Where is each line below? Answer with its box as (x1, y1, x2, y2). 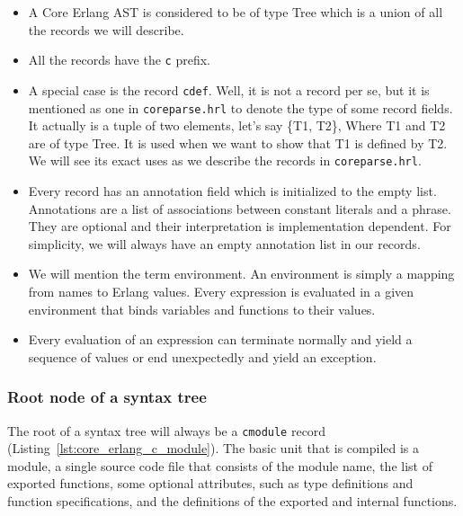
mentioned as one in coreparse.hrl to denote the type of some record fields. (28, 98, 453, 117)
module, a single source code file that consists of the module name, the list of (7, 456, 432, 475)
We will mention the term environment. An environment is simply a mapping (28, 264, 455, 283)
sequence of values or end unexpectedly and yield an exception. (28, 347, 377, 366)
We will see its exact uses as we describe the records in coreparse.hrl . (28, 151, 422, 170)
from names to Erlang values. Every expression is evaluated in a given (28, 281, 414, 300)
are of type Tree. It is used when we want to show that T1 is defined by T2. (28, 133, 448, 152)
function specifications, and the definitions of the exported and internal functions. (7, 492, 458, 510)
